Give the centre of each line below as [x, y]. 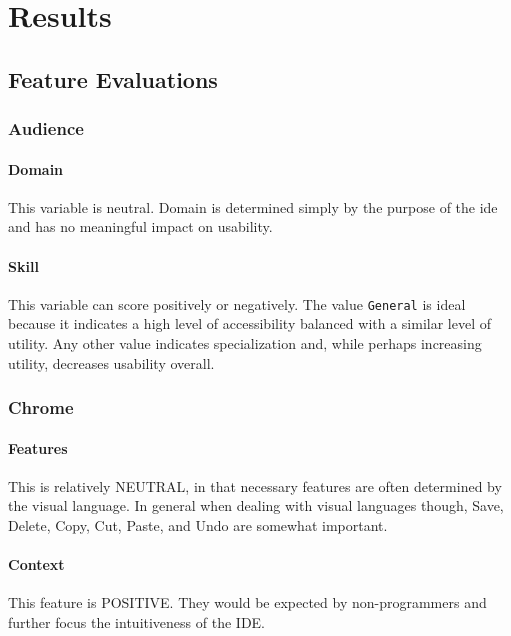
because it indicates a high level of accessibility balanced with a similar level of [249, 323]
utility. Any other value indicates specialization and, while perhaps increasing [245, 343]
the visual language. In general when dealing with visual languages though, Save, [256, 505]
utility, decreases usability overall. [111, 362]
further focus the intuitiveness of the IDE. [136, 622]
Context [36, 564]
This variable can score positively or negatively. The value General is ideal [237, 303]
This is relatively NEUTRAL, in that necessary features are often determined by [255, 485]
